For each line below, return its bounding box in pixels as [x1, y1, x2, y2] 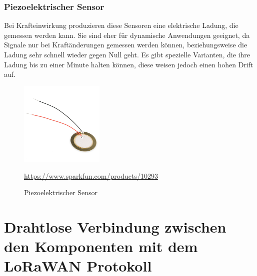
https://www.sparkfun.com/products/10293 [24, 170, 158, 181]
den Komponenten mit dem [4, 236, 198, 257]
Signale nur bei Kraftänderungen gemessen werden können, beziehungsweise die [4, 39, 247, 50]
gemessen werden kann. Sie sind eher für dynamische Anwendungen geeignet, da [4, 29, 250, 40]
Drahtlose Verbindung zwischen [4, 216, 226, 237]
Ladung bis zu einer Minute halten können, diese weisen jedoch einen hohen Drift [4, 59, 253, 69]
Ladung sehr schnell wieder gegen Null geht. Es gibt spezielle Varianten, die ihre [4, 49, 250, 59]
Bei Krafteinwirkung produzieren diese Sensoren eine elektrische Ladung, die [4, 20, 238, 30]
